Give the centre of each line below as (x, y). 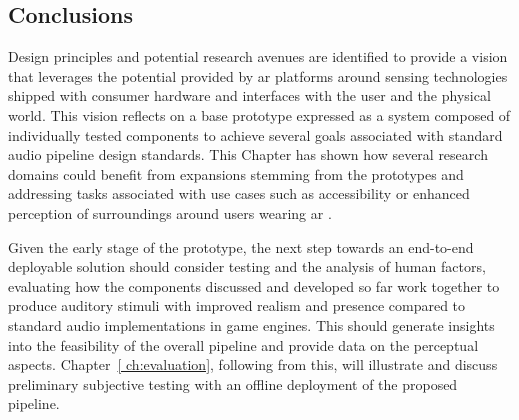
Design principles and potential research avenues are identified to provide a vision (258, 56)
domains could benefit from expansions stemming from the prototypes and (236, 173)
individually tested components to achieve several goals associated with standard (255, 134)
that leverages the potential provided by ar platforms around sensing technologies (258, 75)
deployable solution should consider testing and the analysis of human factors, (247, 266)
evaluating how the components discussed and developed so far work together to (254, 285)
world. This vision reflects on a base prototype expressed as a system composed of (259, 114)
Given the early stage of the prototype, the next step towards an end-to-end (241, 246)
